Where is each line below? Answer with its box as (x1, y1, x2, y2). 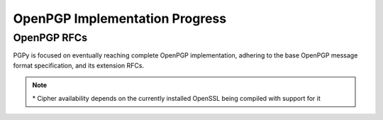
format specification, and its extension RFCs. (13, 61, 145, 70)
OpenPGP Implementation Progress (13, 11, 227, 26)
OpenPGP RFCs (13, 31, 88, 44)
